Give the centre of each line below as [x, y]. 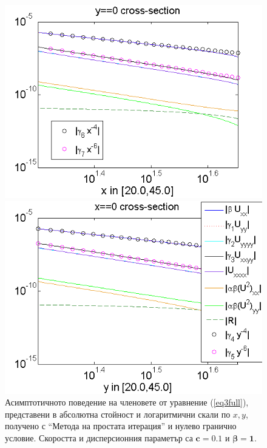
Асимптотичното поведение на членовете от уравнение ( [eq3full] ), [127, 402]
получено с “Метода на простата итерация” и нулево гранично [121, 426]
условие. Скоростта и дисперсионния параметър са [99, 437]
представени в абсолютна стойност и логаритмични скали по [118, 414]
